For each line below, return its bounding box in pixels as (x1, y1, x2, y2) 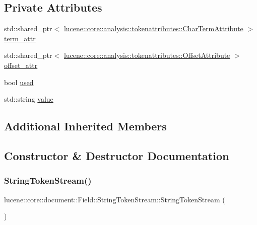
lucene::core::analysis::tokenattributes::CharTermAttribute (63, 23, 243, 34)
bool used (4, 77, 34, 87)
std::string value (4, 94, 53, 104)
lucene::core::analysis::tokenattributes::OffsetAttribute (63, 50, 230, 60)
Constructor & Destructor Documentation (4, 147, 229, 163)
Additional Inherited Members (4, 118, 167, 134)
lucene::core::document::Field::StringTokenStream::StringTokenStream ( (4, 194, 225, 204)
